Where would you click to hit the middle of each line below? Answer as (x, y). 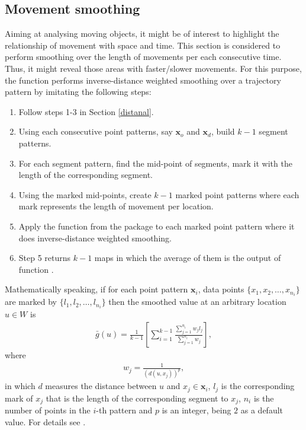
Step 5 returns (45, 258)
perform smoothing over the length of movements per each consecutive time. (143, 57)
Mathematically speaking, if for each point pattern (96, 289)
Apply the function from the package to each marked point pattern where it (157, 226)
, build (223, 131)
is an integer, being (197, 410)
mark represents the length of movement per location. (116, 206)
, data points (221, 289)
